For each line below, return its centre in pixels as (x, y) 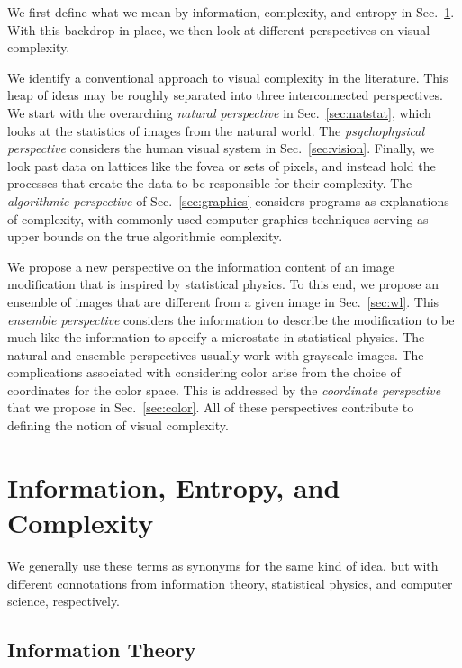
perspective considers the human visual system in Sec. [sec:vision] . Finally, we (221, 148)
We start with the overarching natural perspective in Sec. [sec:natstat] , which (219, 112)
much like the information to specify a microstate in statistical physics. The (216, 337)
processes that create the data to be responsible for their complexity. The (210, 183)
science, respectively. (64, 601)
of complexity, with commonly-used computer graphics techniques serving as (218, 218)
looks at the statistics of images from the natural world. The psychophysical (216, 130)
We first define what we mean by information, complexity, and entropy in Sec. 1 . (231, 12)
